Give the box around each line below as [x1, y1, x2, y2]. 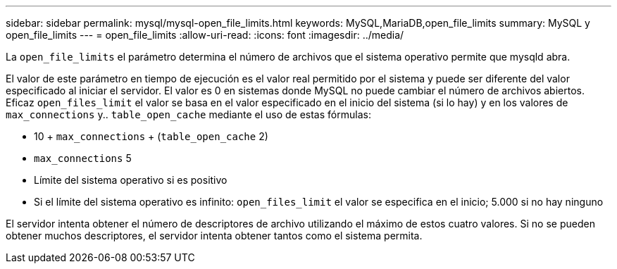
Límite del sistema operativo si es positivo [34, 174, 228, 186]
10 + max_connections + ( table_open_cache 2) [34, 130, 268, 142]
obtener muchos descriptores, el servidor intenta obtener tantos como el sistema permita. [6, 230, 423, 242]
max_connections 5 [34, 152, 132, 164]
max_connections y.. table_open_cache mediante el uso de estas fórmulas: [6, 108, 371, 120]
